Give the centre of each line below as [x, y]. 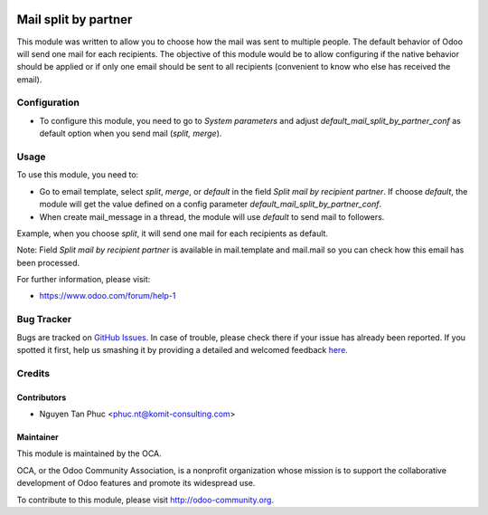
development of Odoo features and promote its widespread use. [136, 483]
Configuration [48, 102]
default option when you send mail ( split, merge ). [131, 134]
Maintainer [38, 437]
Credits [33, 373]
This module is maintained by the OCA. [89, 453]
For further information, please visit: [84, 280]
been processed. [48, 262]
